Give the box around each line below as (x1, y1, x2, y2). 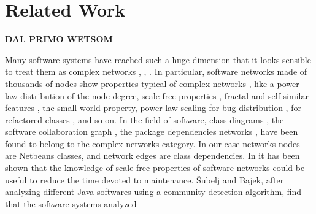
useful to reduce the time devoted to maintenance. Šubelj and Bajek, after (5, 173, 284, 186)
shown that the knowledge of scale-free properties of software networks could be (5, 161, 305, 174)
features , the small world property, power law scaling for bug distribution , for (5, 101, 301, 114)
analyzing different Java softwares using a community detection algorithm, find (5, 185, 302, 198)
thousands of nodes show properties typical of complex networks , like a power (5, 77, 299, 90)
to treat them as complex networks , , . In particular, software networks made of (5, 65, 307, 78)
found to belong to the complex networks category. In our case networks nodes (5, 137, 300, 150)
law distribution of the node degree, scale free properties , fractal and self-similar (5, 89, 309, 102)
